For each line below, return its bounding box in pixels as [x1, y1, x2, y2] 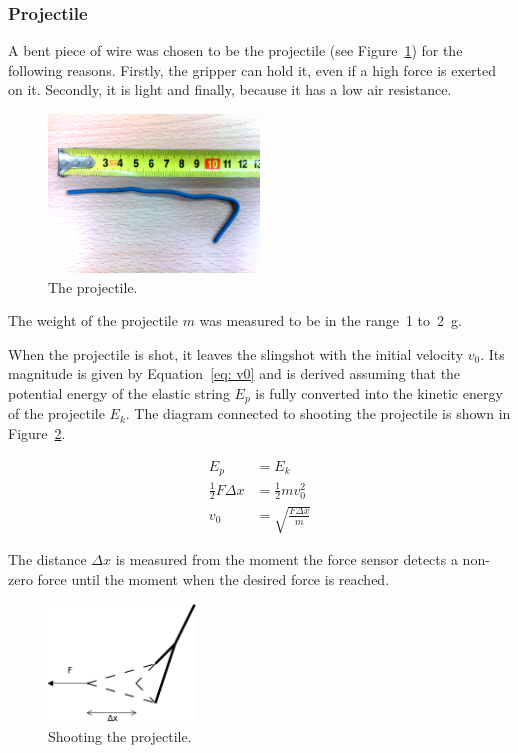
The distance [8, 549, 87, 570]
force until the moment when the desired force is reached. [37, 568, 390, 589]
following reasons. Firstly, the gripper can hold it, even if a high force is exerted [8, 59, 497, 80]
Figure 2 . [8, 423, 66, 444]
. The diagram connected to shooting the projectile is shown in [125, 403, 511, 424]
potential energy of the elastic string [8, 382, 230, 403]
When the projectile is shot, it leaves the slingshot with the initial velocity [8, 343, 464, 364]
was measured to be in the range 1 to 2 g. [199, 310, 462, 331]
